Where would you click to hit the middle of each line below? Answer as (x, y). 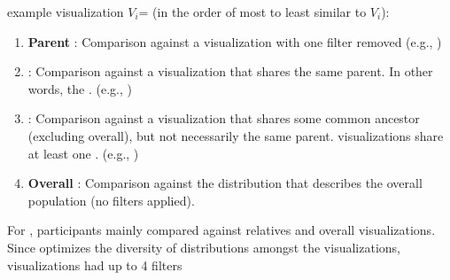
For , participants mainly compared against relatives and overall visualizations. (221, 230)
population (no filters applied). (111, 200)
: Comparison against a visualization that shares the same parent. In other (230, 71)
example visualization (66, 12)
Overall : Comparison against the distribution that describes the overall (225, 183)
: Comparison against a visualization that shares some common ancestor (224, 118)
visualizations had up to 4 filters (95, 264)
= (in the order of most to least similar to (252, 12)
